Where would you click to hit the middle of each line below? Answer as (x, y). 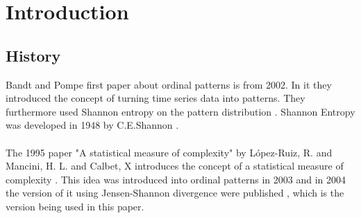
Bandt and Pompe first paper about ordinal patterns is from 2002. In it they (169, 84)
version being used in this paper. (75, 206)
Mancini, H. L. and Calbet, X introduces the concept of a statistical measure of (175, 166)
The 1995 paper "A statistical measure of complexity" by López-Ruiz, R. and (169, 152)
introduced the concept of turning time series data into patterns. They (156, 98)
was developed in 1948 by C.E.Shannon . (92, 125)
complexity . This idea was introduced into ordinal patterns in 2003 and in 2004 (176, 179)
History (33, 55)
